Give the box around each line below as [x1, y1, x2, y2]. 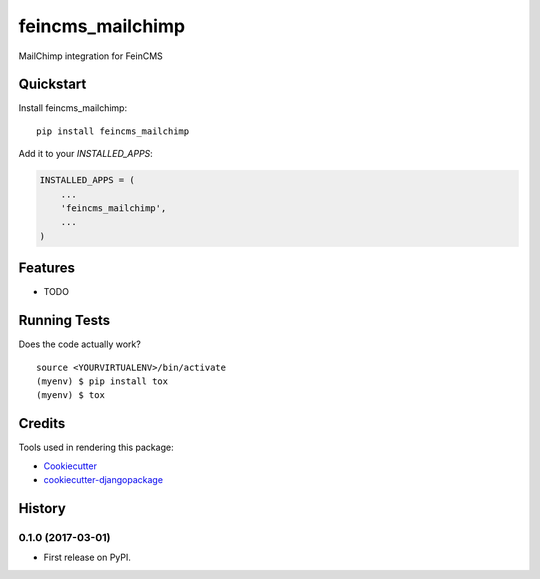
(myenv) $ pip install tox [36, 375, 169, 387]
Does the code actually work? [18, 338, 142, 350]
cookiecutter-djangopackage [43, 474, 164, 486]
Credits [18, 415, 66, 432]
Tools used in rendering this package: [18, 441, 174, 454]
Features [18, 260, 75, 277]
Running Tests [18, 312, 110, 329]
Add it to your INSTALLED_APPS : [18, 148, 154, 160]
